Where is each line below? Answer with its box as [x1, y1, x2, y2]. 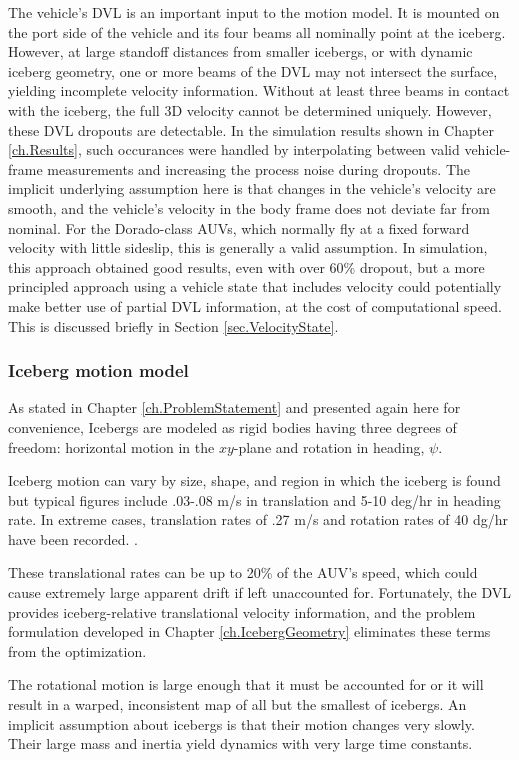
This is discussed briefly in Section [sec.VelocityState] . [8, 315, 339, 336]
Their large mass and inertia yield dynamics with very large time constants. [8, 733, 473, 754]
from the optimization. [8, 640, 147, 661]
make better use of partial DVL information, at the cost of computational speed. [8, 295, 502, 316]
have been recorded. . [8, 528, 138, 549]
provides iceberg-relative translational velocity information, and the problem [8, 601, 476, 622]
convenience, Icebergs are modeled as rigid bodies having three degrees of [8, 416, 457, 437]
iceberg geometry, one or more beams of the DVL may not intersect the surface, [8, 60, 498, 81]
